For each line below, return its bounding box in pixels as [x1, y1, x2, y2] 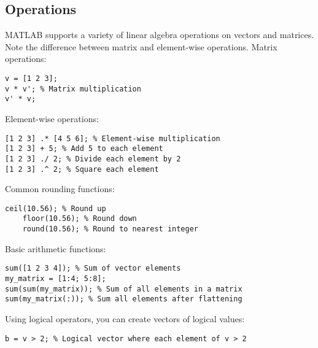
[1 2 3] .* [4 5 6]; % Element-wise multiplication [5, 134, 220, 143]
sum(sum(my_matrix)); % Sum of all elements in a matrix [5, 284, 242, 293]
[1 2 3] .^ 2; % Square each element [5, 164, 159, 174]
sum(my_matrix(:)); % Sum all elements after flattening [5, 295, 242, 304]
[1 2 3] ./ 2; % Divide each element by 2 [5, 154, 181, 163]
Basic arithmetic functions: [5, 242, 106, 255]
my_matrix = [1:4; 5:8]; [5, 274, 106, 283]
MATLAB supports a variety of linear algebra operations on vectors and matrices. [5, 28, 314, 41]
